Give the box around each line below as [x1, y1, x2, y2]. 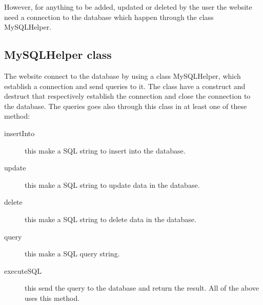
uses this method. [25, 292, 80, 303]
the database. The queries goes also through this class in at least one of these [4, 100, 247, 111]
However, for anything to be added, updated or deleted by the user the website [4, 2, 252, 12]
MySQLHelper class [4, 47, 112, 62]
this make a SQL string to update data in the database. [25, 179, 200, 190]
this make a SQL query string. [25, 248, 120, 259]
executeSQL [4, 265, 42, 276]
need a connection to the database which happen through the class [4, 11, 214, 22]
